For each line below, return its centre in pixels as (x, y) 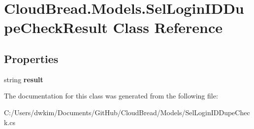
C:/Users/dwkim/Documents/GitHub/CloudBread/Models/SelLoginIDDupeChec (127, 112)
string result (24, 79)
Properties (31, 58)
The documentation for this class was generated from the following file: (111, 96)
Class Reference (168, 27)
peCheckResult (56, 27)
